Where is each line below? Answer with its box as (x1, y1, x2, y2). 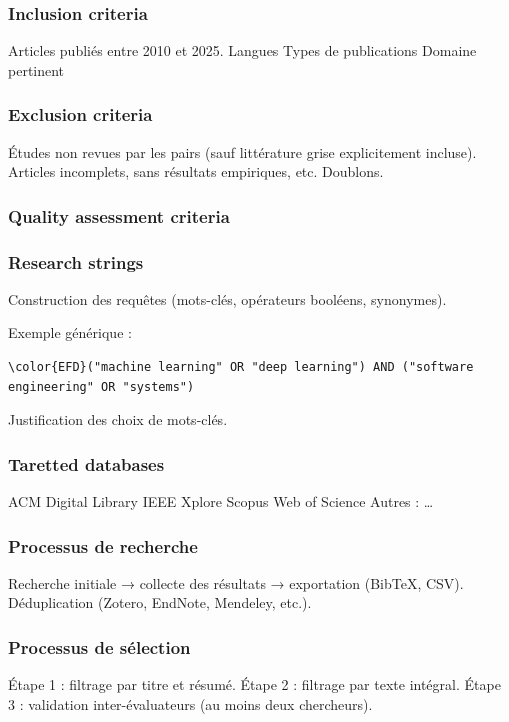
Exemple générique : (8, 322, 132, 343)
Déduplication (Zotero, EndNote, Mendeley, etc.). (8, 592, 312, 613)
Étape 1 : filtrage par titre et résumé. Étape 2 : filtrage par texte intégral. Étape (8, 674, 501, 695)
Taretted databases (8, 451, 165, 476)
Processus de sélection (8, 634, 191, 659)
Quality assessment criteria (8, 203, 230, 228)
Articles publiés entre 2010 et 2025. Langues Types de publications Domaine (8, 40, 477, 61)
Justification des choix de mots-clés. (8, 409, 228, 430)
